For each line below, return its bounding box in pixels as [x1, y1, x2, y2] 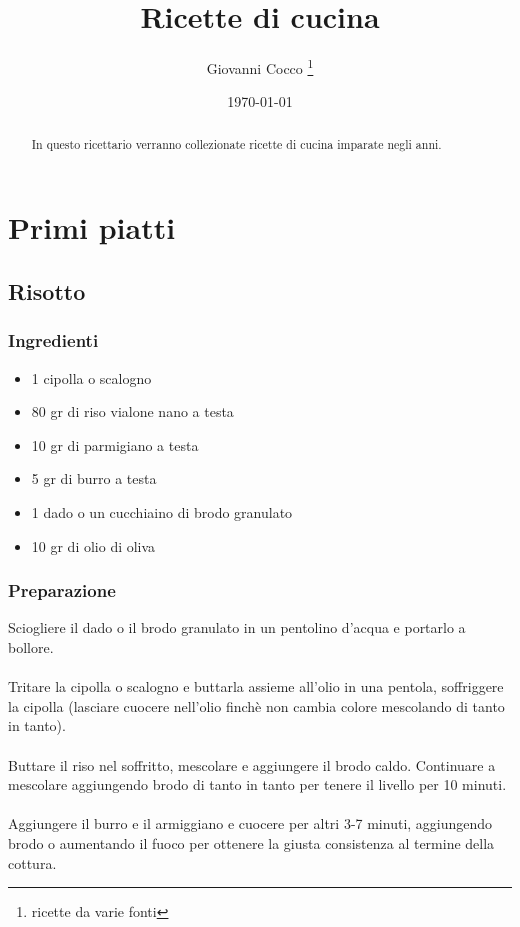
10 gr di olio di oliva [31, 535, 156, 556]
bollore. [8, 636, 54, 657]
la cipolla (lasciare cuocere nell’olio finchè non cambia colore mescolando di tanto [8, 695, 505, 716]
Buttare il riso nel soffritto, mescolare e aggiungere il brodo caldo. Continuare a [8, 754, 496, 775]
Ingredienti [8, 328, 99, 353]
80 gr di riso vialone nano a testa [31, 401, 234, 422]
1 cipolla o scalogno [31, 367, 152, 388]
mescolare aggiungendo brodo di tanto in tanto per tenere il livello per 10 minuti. [8, 774, 507, 795]
